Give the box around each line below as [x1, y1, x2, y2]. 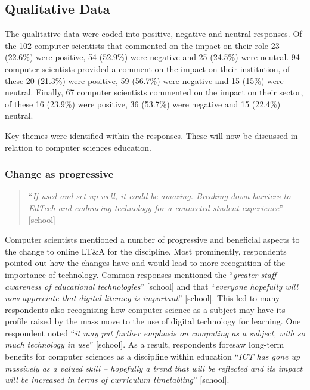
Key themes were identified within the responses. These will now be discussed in [5, 129, 298, 141]
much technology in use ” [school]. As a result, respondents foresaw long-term [5, 338, 284, 351]
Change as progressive [5, 166, 114, 181]
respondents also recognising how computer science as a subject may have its [5, 303, 286, 315]
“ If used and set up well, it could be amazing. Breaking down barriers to [28, 190, 291, 202]
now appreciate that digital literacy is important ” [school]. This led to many [5, 292, 280, 304]
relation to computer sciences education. [5, 141, 151, 153]
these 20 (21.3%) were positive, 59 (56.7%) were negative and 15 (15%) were [5, 74, 284, 86]
